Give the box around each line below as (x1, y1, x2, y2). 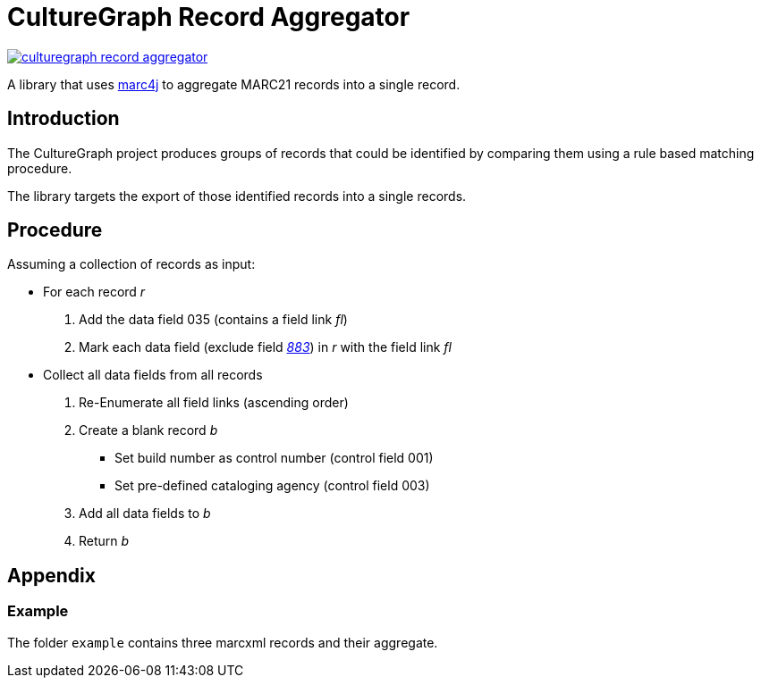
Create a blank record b (79, 422, 218, 439)
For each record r (43, 284, 146, 300)
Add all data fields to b (79, 505, 211, 522)
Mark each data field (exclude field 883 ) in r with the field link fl (79, 339, 452, 355)
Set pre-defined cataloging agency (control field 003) (114, 478, 430, 494)
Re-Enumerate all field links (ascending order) (79, 395, 349, 411)
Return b (79, 533, 130, 549)
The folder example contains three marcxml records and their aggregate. (7, 634, 438, 650)
